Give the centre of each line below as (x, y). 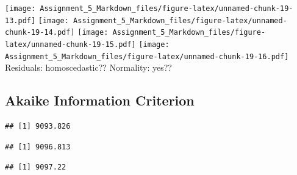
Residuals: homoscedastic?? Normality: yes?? (88, 67)
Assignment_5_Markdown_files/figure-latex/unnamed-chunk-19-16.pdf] (147, 56)
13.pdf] (20, 20)
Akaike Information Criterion (100, 100)
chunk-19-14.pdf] (40, 33)
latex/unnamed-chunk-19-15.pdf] (70, 44)
